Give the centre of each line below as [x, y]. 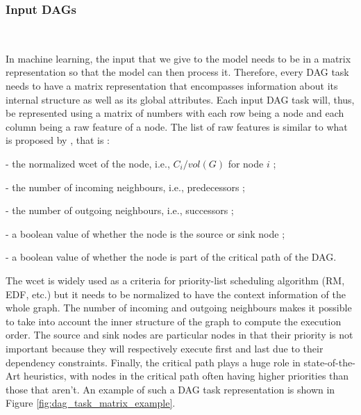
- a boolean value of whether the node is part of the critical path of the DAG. [171, 257]
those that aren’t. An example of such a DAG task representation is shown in [170, 389]
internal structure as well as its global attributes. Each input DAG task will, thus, [180, 99]
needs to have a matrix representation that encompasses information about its [172, 86]
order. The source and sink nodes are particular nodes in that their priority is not [179, 335]
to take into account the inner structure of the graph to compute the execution [174, 321]
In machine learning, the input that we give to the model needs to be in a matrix [178, 58]
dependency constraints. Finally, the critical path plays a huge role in [153, 362]
